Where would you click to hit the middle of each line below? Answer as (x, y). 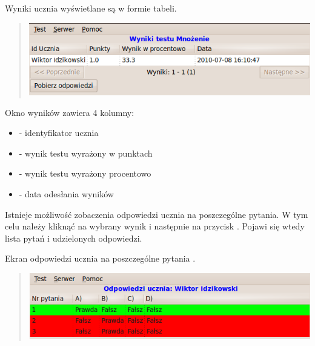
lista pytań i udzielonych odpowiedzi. (74, 238)
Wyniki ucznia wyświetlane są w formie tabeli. (91, 8)
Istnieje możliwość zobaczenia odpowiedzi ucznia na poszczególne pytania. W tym (157, 214)
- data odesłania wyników (66, 194)
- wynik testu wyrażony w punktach (86, 153)
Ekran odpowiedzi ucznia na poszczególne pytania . (100, 258)
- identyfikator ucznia (59, 133)
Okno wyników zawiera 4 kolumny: (70, 112)
